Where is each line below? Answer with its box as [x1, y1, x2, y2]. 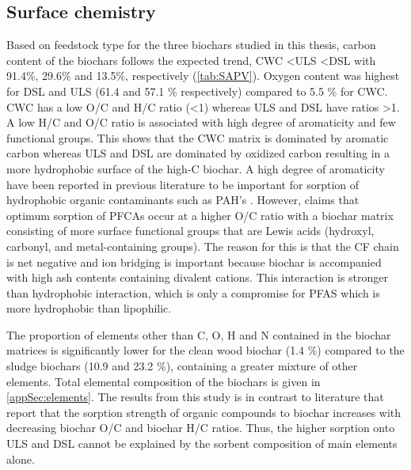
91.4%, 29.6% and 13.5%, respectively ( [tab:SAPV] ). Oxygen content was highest [6, 67, 400, 84]
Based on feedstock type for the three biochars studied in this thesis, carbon [6, 36, 376, 53]
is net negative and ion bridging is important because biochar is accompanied [6, 253, 382, 270]
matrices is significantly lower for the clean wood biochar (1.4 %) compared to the [6, 342, 405, 358]
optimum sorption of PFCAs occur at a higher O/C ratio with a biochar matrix [6, 207, 394, 223]
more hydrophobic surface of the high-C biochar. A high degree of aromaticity [6, 160, 385, 176]
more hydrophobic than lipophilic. [6, 300, 172, 316]
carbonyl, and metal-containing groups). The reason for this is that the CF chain [6, 237, 399, 254]
